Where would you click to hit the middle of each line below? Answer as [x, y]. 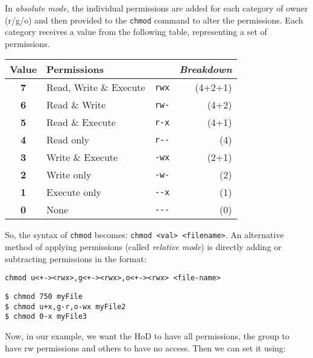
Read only [68, 140]
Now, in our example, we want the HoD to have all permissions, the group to [147, 335]
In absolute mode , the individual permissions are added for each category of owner [156, 8]
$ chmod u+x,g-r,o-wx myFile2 [65, 306]
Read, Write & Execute [96, 87]
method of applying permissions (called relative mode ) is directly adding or [143, 247]
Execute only [74, 192]
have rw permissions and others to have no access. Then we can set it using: [145, 347]
